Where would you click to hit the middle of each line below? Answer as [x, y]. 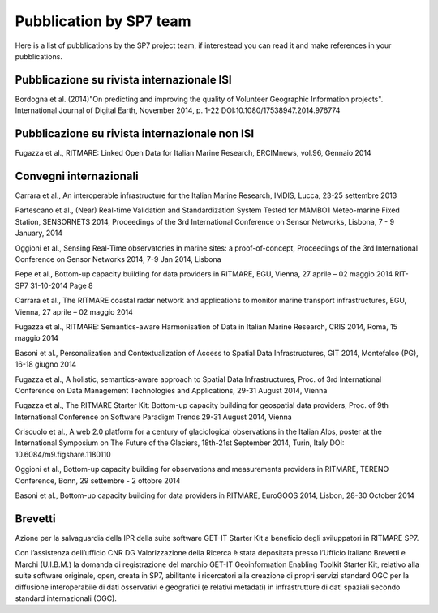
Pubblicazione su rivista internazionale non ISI [135, 134]
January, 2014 [39, 233]
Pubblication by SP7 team [103, 21]
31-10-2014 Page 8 [61, 285]
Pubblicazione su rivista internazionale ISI [123, 80]
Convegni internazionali [77, 176]
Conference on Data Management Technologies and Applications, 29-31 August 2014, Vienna [171, 390]
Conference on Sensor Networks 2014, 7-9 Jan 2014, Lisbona [118, 259]
